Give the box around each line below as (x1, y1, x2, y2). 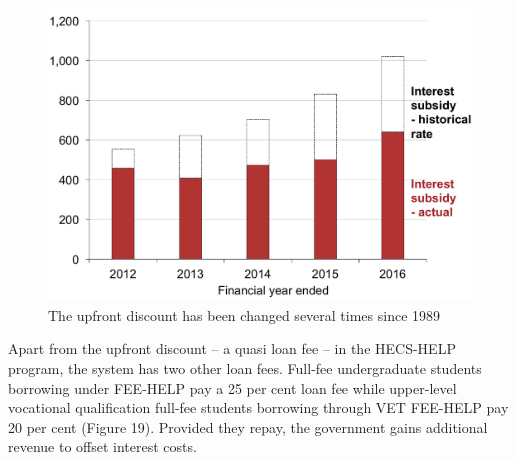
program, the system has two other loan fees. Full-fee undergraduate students (8, 357, 482, 378)
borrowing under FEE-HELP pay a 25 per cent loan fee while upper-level (8, 377, 457, 398)
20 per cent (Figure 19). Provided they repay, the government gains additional (8, 416, 488, 437)
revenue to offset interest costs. (8, 436, 197, 457)
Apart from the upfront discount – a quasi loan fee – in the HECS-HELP (8, 338, 456, 359)
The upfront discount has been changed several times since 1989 (48, 304, 441, 325)
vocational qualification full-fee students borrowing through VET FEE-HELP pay (8, 397, 509, 418)
